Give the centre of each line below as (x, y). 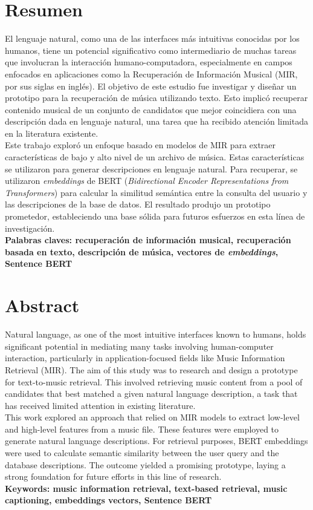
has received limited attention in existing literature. (100, 405)
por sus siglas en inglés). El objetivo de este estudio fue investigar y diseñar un (151, 86)
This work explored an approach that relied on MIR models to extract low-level (152, 417)
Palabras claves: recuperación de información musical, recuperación (148, 240)
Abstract (42, 305)
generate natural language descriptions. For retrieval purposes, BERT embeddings (156, 441)
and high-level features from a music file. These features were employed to (142, 429)
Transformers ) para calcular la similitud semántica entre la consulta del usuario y (156, 192)
